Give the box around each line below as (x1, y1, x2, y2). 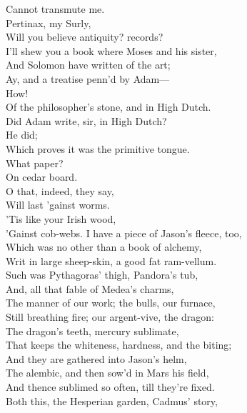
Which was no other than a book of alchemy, (6, 239, 202, 254)
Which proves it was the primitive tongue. (6, 141, 190, 156)
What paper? (6, 155, 64, 170)
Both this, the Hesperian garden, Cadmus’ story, (6, 393, 218, 408)
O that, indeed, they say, (6, 183, 114, 198)
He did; (6, 127, 38, 142)
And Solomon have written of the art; (6, 57, 171, 72)
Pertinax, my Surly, (6, 15, 91, 30)
